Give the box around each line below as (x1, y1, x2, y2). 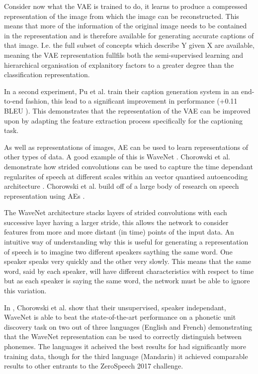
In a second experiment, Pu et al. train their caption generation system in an (4, 86, 239, 96)
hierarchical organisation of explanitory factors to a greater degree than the (4, 59, 234, 70)
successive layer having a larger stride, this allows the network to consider (4, 217, 229, 227)
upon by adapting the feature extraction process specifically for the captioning (4, 115, 243, 125)
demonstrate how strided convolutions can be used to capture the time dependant (4, 161, 253, 171)
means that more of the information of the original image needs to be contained (4, 20, 247, 31)
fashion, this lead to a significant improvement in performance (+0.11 (25, 96, 238, 106)
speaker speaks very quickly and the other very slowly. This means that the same (4, 256, 251, 266)
